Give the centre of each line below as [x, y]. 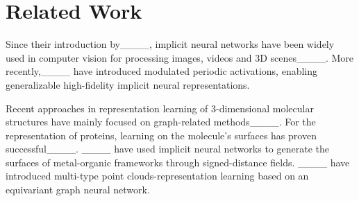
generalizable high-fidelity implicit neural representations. [128, 84]
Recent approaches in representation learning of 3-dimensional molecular [160, 108]
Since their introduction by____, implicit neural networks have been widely [170, 44]
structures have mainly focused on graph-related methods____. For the [161, 122]
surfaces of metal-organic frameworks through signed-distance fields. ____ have [178, 162]
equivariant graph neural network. [78, 190]
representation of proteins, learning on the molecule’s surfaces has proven [161, 135]
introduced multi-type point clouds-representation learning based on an [157, 176]
